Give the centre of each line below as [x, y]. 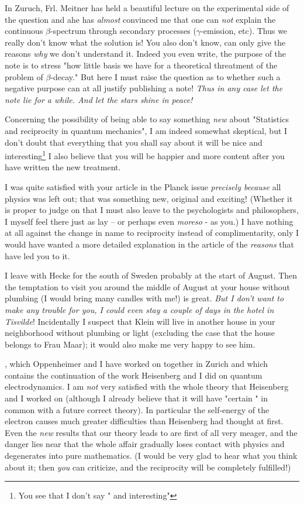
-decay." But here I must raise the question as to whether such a [165, 76]
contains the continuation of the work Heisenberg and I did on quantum [134, 375]
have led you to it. [37, 255]
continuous [24, 31]
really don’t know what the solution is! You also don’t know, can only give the [145, 42]
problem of [24, 76]
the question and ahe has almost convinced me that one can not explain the [140, 19]
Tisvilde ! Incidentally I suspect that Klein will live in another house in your [140, 321]
